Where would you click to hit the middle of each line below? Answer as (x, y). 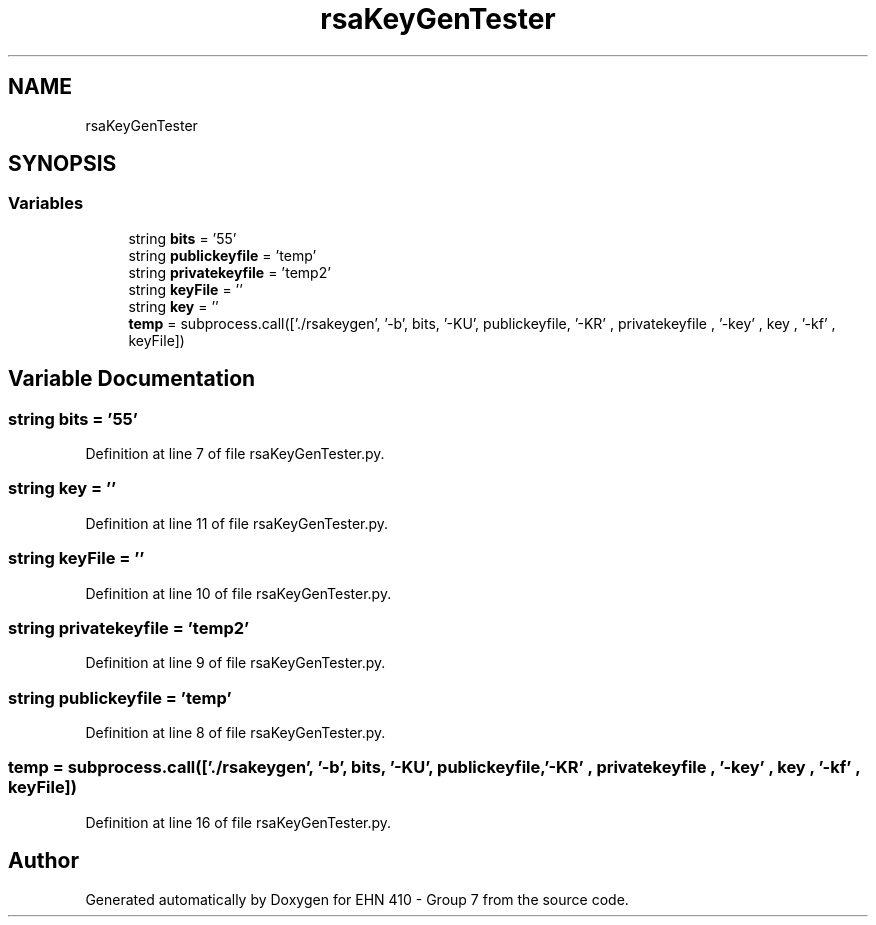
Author (43, 861)
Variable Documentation (132, 379)
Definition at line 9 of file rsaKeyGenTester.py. (235, 663)
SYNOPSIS (62, 164)
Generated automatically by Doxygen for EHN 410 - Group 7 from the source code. (357, 899)
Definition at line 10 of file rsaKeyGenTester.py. (238, 593)
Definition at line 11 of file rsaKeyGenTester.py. (237, 523)
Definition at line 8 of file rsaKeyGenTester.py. (235, 733)
